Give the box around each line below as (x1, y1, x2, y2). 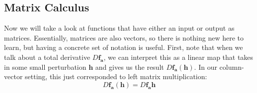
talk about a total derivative (4, 51, 90, 62)
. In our (194, 61, 217, 72)
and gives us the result (95, 61, 164, 72)
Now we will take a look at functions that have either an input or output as (4, 23, 235, 33)
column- (219, 61, 244, 72)
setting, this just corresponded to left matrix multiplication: (25, 71, 207, 82)
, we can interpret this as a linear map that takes (103, 51, 254, 62)
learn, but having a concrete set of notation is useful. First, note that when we (4, 42, 243, 52)
